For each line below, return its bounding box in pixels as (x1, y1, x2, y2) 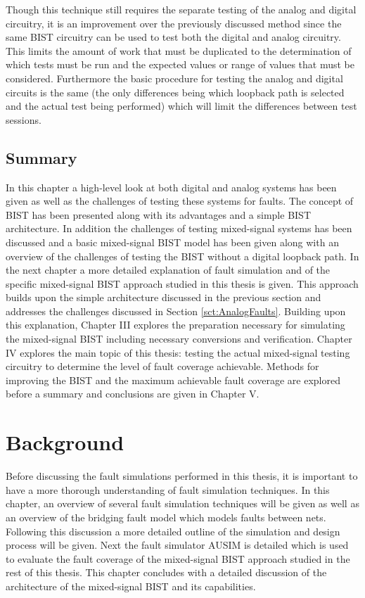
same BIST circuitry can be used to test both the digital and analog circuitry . (6, 30, 341, 44)
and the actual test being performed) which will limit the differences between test (6, 98, 357, 113)
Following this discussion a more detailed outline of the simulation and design (6, 523, 340, 538)
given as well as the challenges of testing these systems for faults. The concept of (6, 193, 354, 208)
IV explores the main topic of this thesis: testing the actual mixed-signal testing (6, 345, 350, 360)
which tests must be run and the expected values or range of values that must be (6, 57, 354, 72)
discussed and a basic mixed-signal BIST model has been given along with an (6, 234, 339, 249)
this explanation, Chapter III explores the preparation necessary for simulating (6, 317, 345, 332)
